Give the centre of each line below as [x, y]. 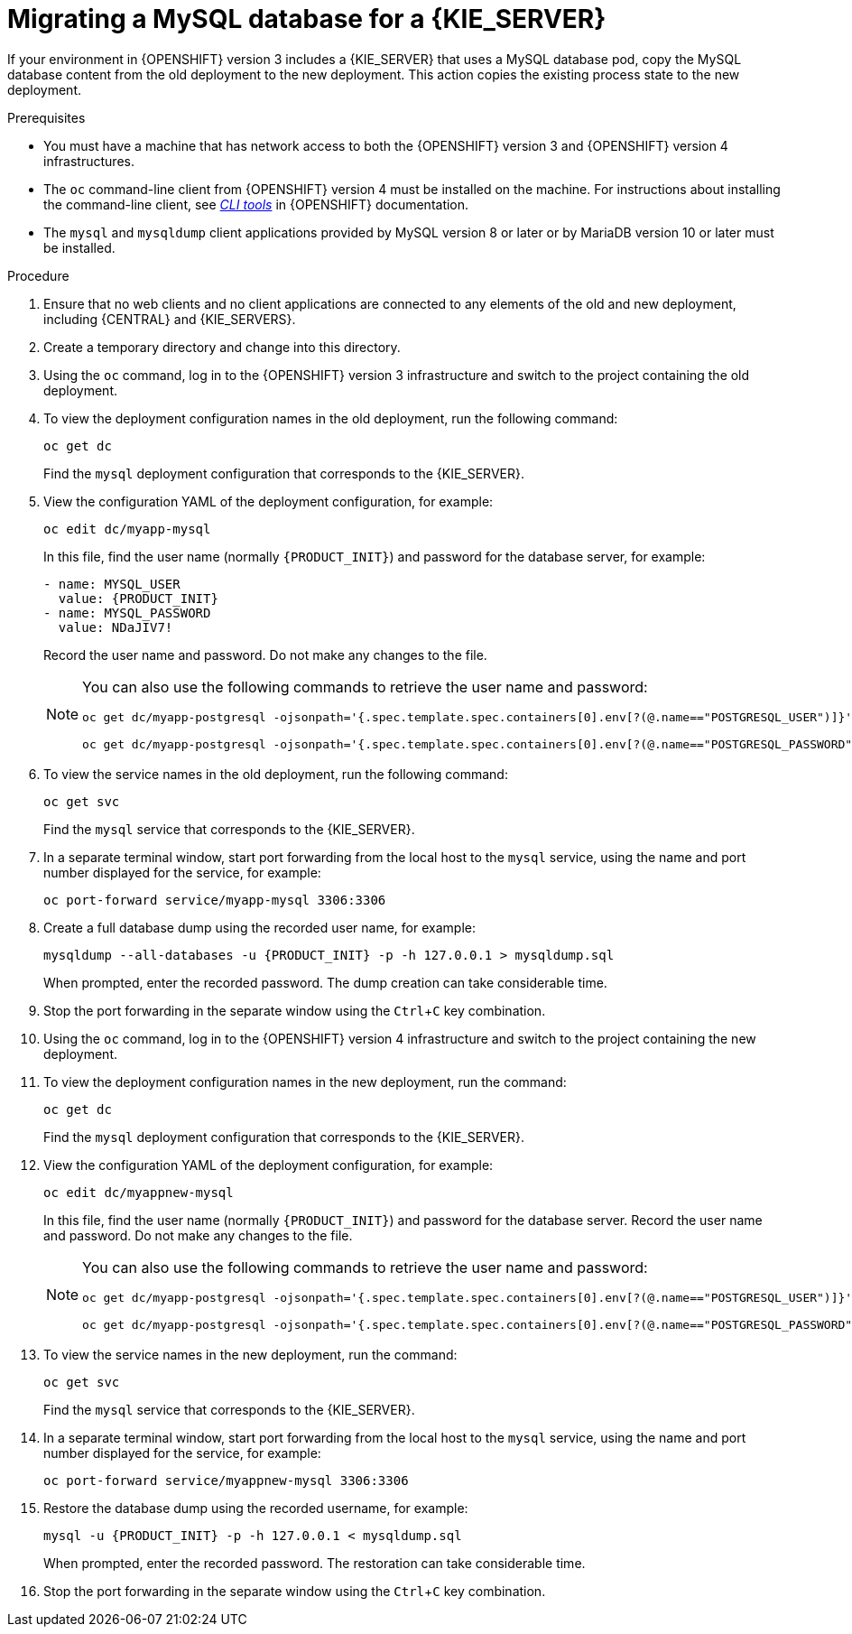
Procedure [38, 275]
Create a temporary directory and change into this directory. [222, 347]
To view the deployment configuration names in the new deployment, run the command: [305, 1082]
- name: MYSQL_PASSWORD [127, 613]
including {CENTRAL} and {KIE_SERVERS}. [170, 319]
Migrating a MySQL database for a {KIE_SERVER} [307, 19]
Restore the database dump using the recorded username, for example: [256, 1508]
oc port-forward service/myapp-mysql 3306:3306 [215, 900]
